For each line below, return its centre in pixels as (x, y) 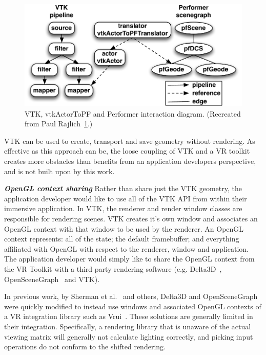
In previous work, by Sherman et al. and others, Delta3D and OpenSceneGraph (131, 296)
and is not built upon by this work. (59, 171)
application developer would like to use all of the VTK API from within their (126, 198)
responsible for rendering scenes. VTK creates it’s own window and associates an (131, 219)
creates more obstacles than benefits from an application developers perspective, (130, 161)
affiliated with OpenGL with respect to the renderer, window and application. (126, 248)
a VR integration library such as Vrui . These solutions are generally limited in (129, 316)
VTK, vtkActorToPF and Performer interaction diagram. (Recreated (133, 113)
